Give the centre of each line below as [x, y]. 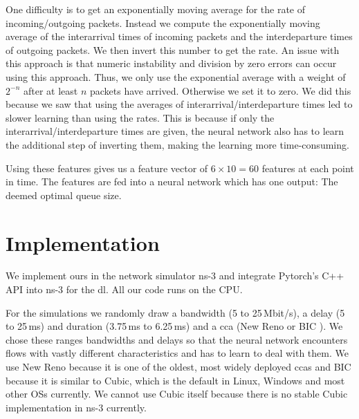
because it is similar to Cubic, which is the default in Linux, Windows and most [175, 380]
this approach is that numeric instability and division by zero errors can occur [171, 63]
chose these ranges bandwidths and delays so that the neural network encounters [177, 339]
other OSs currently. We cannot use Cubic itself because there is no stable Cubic [177, 394]
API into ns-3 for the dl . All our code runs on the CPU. [124, 289]
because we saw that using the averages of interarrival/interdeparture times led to [179, 104]
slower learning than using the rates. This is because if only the [140, 117]
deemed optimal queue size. [64, 195]
